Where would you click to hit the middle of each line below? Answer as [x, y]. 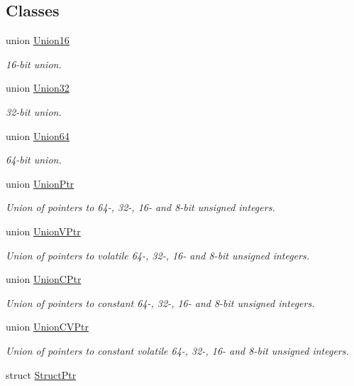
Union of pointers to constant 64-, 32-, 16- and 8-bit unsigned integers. [160, 302]
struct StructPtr [41, 374]
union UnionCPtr [44, 279]
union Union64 [38, 135]
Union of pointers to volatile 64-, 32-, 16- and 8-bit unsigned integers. [157, 255]
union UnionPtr [40, 183]
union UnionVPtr [43, 231]
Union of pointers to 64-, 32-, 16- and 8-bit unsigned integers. [140, 207]
